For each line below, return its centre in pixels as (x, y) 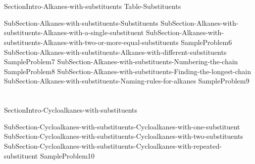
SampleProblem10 (67, 155)
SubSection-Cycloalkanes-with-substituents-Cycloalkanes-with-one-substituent (122, 126)
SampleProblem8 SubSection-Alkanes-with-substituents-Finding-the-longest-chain (128, 71)
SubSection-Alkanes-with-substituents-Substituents (81, 22)
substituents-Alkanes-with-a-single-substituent (74, 32)
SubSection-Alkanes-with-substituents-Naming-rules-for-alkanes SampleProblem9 (127, 81)
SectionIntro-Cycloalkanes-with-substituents (71, 110)
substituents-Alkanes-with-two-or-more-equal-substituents (91, 42)
